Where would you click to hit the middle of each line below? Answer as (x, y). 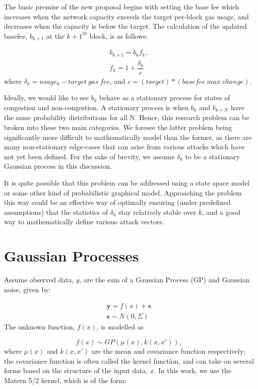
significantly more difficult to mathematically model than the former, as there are (128, 137)
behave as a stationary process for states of (165, 97)
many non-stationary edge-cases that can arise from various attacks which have (124, 147)
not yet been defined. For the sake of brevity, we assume (89, 156)
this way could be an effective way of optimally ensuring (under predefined (117, 202)
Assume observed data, (39, 280)
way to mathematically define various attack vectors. (84, 222)
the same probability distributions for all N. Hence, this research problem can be (127, 117)
